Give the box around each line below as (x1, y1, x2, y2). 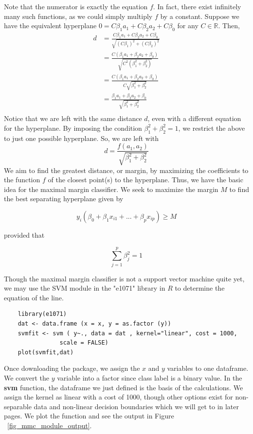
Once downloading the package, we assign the (4, 363, 140, 373)
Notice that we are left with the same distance (4, 113, 142, 123)
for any (177, 20, 199, 31)
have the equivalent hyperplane (4, 20, 97, 31)
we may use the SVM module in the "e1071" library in (4, 283, 165, 293)
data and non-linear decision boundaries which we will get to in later (34, 401, 239, 411)
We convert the (4, 372, 49, 382)
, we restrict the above (178, 122, 245, 133)
